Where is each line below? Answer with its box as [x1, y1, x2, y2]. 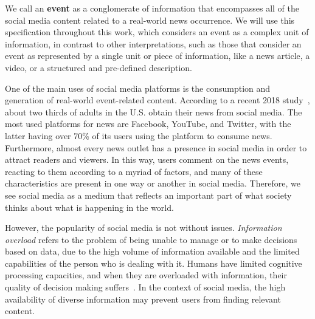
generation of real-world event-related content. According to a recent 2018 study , [5, 94, 310, 106]
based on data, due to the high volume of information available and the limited [5, 245, 300, 258]
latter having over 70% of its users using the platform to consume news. [5, 129, 272, 142]
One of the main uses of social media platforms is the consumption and [5, 81, 271, 94]
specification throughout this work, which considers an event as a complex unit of [5, 26, 309, 38]
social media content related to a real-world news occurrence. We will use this [5, 13, 295, 26]
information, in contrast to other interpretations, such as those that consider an [5, 37, 302, 50]
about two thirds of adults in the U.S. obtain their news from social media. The [5, 105, 302, 118]
